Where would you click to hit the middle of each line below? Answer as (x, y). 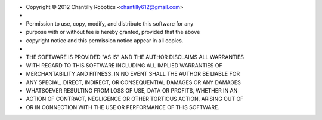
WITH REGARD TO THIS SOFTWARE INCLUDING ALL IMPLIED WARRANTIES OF (124, 65)
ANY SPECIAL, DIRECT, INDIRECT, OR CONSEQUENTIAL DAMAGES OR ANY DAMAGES (133, 82)
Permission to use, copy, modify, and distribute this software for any (110, 23)
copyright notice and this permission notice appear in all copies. (105, 40)
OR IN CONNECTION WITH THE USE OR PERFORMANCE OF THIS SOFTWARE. (123, 107)
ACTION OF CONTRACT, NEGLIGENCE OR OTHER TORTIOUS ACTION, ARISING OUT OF (135, 99)
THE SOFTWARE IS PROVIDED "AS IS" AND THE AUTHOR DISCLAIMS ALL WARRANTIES (135, 57)
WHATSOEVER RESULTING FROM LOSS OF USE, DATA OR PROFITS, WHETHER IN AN (132, 90)
